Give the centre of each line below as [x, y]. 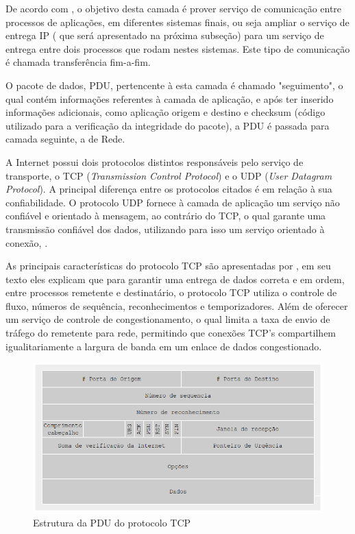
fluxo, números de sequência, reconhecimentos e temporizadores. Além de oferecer [177, 305]
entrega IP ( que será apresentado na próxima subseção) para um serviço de [165, 35]
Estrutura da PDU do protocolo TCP [112, 523]
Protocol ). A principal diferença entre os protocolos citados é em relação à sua [169, 189]
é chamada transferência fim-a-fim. [78, 62]
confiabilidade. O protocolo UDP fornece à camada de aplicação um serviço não [173, 202]
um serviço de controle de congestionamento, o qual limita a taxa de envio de [168, 319]
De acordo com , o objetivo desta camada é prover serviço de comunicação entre [174, 8]
